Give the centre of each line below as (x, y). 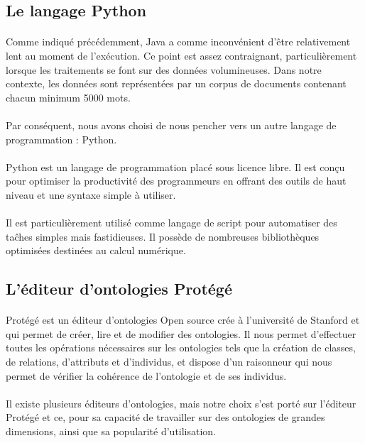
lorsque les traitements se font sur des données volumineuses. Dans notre (164, 69)
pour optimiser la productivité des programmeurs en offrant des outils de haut (176, 181)
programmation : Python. (61, 139)
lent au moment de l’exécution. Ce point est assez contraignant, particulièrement (181, 55)
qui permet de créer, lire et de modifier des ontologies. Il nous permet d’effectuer (181, 333)
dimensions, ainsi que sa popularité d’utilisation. (111, 431)
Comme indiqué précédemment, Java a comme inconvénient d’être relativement (178, 42)
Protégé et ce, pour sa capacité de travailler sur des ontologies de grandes (165, 417)
